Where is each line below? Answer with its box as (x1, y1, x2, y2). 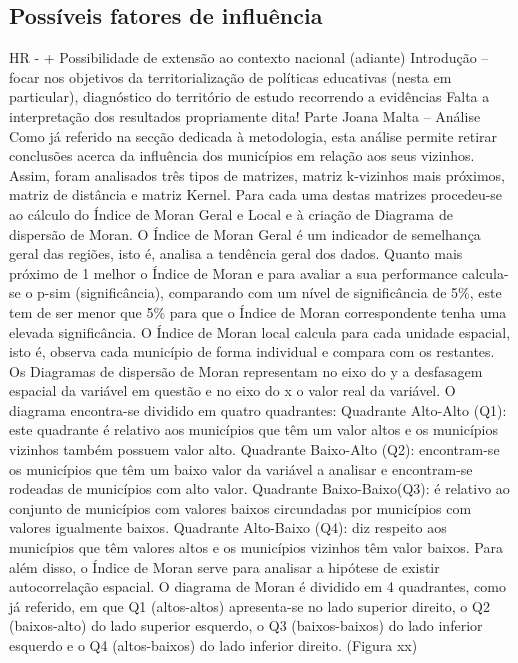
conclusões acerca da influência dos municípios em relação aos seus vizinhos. (9, 145, 475, 166)
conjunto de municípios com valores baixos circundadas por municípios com (9, 497, 472, 518)
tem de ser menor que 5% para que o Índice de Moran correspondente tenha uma (9, 301, 507, 322)
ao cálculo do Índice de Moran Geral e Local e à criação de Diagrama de (9, 203, 453, 224)
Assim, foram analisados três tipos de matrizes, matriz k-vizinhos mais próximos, (9, 164, 505, 185)
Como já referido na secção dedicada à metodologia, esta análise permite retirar (9, 125, 498, 146)
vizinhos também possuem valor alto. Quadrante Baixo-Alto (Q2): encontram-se (9, 439, 500, 460)
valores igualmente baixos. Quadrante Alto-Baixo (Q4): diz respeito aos (9, 517, 447, 538)
